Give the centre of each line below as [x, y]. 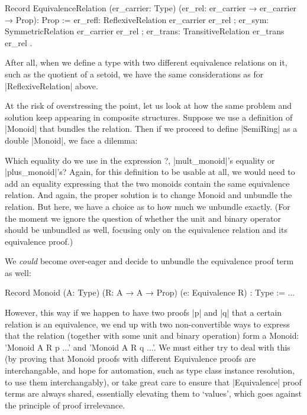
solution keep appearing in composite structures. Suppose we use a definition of [149, 117]
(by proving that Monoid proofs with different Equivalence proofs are [130, 359]
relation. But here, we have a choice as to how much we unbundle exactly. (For [148, 206]
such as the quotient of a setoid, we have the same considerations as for [134, 74]
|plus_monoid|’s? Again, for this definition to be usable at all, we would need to [150, 172]
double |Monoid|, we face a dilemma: [71, 140]
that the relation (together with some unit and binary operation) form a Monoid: [152, 335]
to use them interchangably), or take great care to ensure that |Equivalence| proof [153, 382]
